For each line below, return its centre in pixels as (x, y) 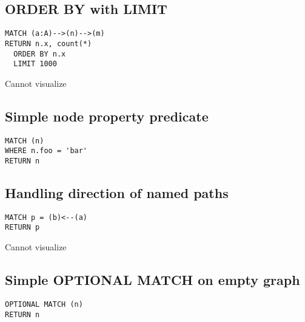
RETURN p (22, 228)
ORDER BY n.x (40, 54)
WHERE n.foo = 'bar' (46, 151)
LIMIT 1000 (35, 64)
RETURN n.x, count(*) (49, 43)
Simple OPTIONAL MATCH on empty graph (152, 280)
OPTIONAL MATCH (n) (44, 304)
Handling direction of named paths (117, 192)
